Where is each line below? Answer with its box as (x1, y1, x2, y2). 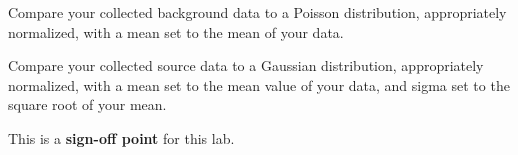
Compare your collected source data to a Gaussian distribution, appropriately (8, 55, 484, 76)
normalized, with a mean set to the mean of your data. (8, 21, 344, 42)
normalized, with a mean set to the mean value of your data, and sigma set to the (8, 74, 510, 95)
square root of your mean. (8, 94, 167, 115)
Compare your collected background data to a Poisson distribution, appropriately (8, 2, 507, 22)
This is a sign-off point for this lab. (8, 127, 235, 148)
